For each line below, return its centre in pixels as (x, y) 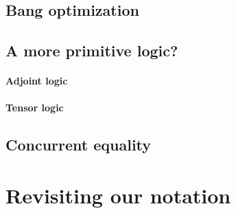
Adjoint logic (37, 81)
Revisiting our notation (118, 195)
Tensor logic (35, 108)
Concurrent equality (79, 145)
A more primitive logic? (92, 51)
